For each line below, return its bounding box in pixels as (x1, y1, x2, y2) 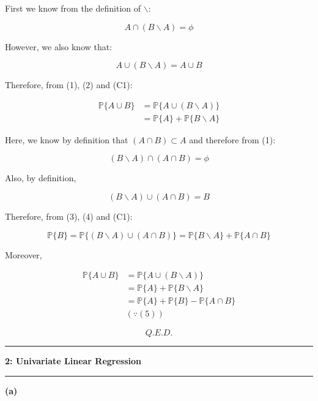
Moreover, (5, 248, 42, 261)
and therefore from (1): (189, 133, 276, 146)
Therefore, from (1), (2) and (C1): (5, 78, 133, 91)
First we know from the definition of (5, 2, 141, 14)
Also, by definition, (5, 171, 76, 184)
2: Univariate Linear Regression (5, 354, 142, 367)
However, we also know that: (5, 40, 113, 53)
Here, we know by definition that (5, 133, 128, 146)
